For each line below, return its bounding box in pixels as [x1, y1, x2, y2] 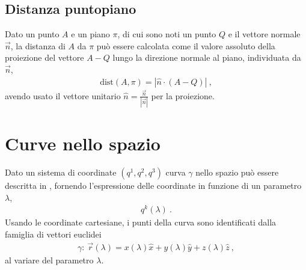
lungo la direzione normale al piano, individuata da [112, 51, 301, 64]
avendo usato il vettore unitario [5, 89, 121, 102]
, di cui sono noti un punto [117, 28, 216, 40]
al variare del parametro [5, 253, 94, 266]
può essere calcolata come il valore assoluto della [96, 39, 275, 52]
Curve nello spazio [5, 131, 161, 156]
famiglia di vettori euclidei [5, 228, 102, 241]
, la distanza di [10, 39, 66, 52]
